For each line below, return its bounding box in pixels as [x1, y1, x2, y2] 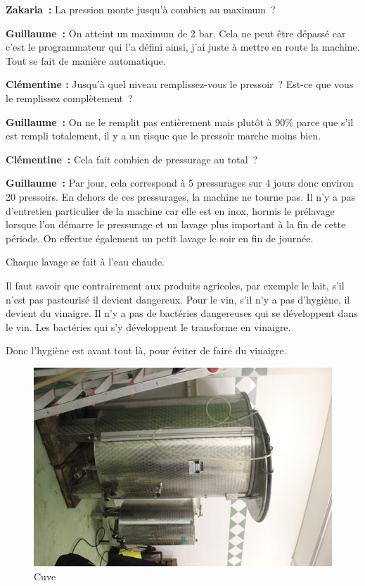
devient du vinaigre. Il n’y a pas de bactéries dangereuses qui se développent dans [6, 306, 358, 320]
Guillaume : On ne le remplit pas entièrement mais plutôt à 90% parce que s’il [6, 114, 354, 129]
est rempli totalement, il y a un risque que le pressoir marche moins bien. [6, 128, 321, 143]
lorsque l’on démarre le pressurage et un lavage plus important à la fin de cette [6, 217, 346, 232]
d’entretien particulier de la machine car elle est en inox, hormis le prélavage [6, 203, 335, 218]
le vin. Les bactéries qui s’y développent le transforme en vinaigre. [6, 319, 291, 334]
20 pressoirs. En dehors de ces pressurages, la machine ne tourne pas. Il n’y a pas [6, 189, 355, 204]
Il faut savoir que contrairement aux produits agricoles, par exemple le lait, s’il [6, 278, 345, 292]
